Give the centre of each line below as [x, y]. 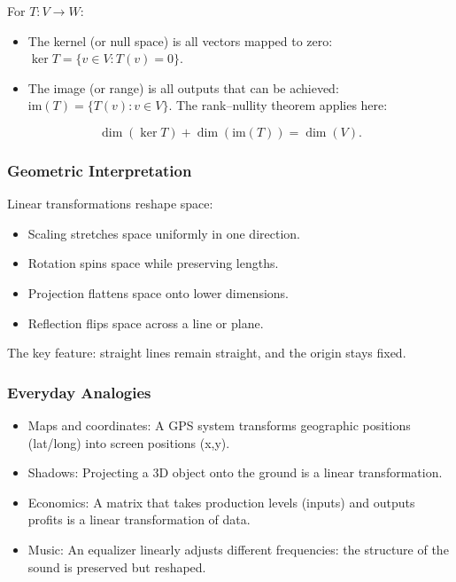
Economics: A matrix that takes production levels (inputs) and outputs [221, 502]
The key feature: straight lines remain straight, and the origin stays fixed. [207, 353]
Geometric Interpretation [100, 170]
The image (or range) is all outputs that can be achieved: [183, 87]
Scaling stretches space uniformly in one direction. [164, 233]
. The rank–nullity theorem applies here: [278, 105]
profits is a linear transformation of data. [139, 519]
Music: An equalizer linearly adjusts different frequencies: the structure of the [238, 549]
